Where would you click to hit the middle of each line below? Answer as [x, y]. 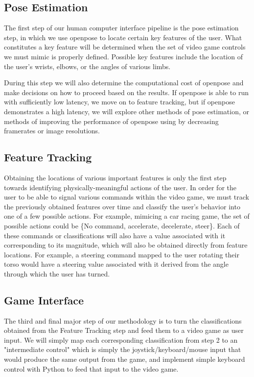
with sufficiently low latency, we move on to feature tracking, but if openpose [119, 102]
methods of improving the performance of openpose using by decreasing [111, 121]
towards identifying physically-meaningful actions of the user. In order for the [120, 187]
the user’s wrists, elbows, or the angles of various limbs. [87, 66]
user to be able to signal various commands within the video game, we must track [127, 197]
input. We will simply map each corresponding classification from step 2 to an [121, 339]
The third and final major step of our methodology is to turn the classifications [123, 320]
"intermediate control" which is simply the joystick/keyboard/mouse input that [123, 349]
